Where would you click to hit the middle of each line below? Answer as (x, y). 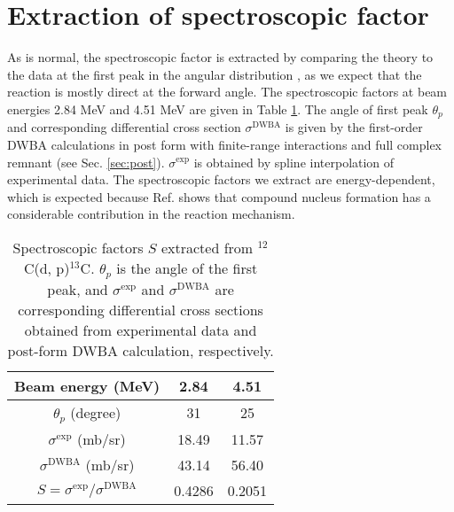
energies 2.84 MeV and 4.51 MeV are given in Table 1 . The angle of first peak (218, 109)
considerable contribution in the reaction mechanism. (151, 214)
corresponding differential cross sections (141, 309)
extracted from (207, 247)
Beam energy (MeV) (87, 385)
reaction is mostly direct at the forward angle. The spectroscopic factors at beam (227, 92)
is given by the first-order (354, 127)
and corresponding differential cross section (124, 127)
